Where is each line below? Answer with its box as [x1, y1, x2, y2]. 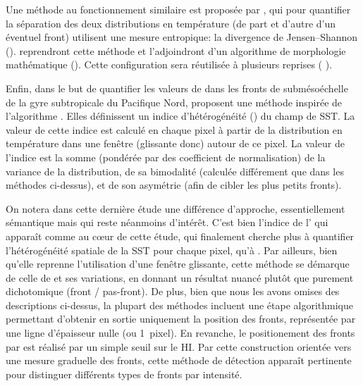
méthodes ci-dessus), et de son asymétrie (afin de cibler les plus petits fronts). [6, 178, 342, 192]
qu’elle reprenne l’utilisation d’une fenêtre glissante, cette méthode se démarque [6, 256, 350, 271]
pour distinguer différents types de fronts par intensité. [6, 366, 242, 381]
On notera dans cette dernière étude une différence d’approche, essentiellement [6, 201, 345, 216]
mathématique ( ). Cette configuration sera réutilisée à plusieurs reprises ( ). [6, 57, 333, 72]
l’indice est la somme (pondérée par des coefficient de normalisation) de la [6, 149, 326, 164]
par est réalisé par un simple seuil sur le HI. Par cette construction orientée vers [6, 339, 352, 354]
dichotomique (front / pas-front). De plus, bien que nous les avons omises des [6, 284, 340, 299]
